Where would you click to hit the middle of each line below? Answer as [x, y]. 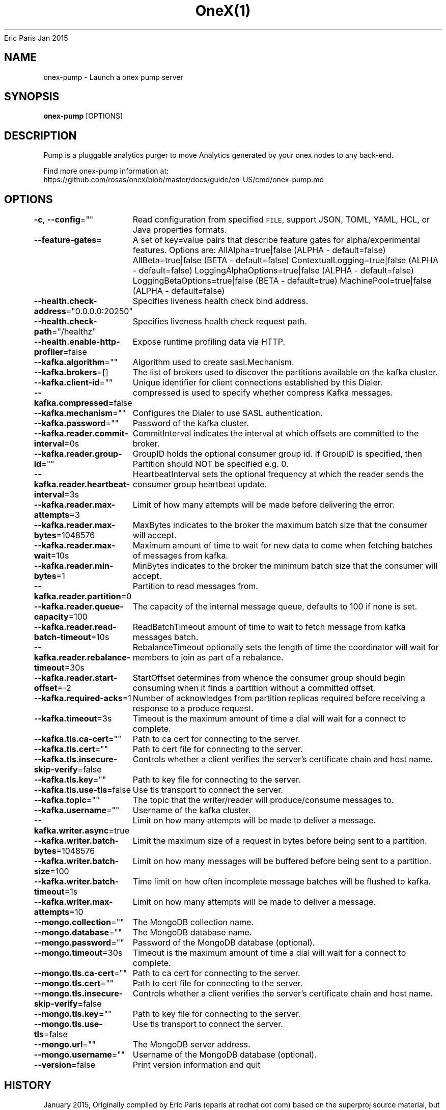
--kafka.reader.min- [74, 566]
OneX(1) [223, 11]
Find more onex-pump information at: [106, 171]
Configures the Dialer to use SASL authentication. [228, 413]
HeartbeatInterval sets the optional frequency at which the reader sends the [278, 474]
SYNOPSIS [32, 97]
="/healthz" [74, 332]
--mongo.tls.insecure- [78, 994]
